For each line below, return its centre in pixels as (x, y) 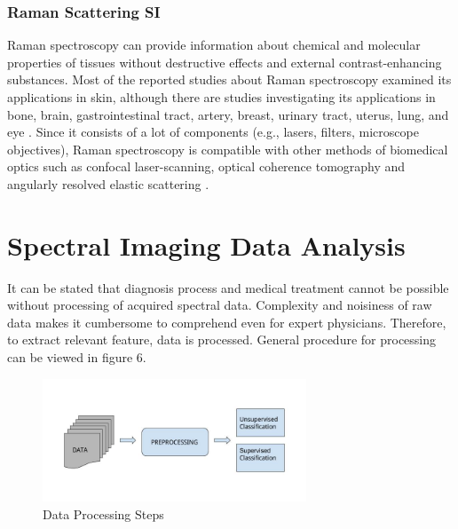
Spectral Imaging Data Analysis (206, 245)
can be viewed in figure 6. (77, 357)
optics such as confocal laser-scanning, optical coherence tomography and (206, 166)
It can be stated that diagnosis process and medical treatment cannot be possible (228, 287)
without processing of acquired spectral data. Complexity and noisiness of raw (220, 305)
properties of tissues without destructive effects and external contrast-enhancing (225, 62)
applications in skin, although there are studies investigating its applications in (221, 97)
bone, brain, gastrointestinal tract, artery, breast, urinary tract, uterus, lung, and (228, 114)
